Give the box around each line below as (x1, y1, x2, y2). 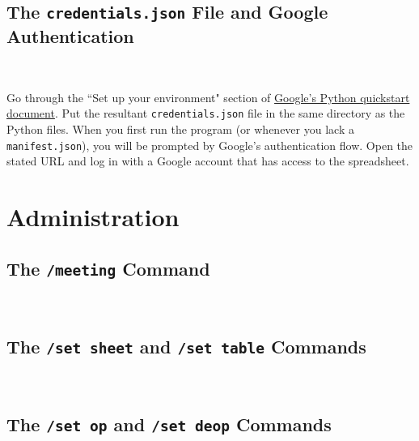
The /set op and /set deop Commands (6, 412, 332, 437)
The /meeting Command (6, 255, 210, 280)
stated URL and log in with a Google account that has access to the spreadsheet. (6, 152, 409, 169)
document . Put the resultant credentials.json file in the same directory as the (6, 105, 405, 122)
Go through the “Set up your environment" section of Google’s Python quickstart (6, 88, 410, 105)
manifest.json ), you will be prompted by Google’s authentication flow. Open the (6, 136, 413, 153)
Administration (6, 200, 180, 233)
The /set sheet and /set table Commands (6, 334, 366, 358)
